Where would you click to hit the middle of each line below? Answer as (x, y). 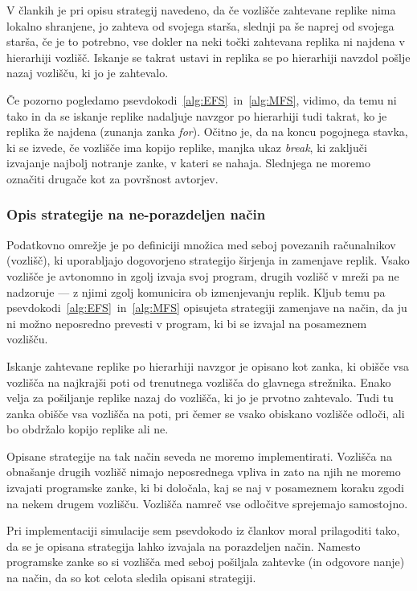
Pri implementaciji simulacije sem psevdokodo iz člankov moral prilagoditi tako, (203, 530)
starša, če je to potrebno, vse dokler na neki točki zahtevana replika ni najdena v (206, 41)
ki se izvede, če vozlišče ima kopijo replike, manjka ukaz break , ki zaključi (187, 147)
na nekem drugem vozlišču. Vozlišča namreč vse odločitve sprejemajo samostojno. (207, 503)
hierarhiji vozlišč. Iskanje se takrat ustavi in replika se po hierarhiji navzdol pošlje (208, 57)
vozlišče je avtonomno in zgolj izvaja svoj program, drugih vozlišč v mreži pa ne (203, 275)
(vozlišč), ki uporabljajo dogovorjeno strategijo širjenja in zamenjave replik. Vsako (208, 260)
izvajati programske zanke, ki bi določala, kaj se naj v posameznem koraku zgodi (206, 488)
